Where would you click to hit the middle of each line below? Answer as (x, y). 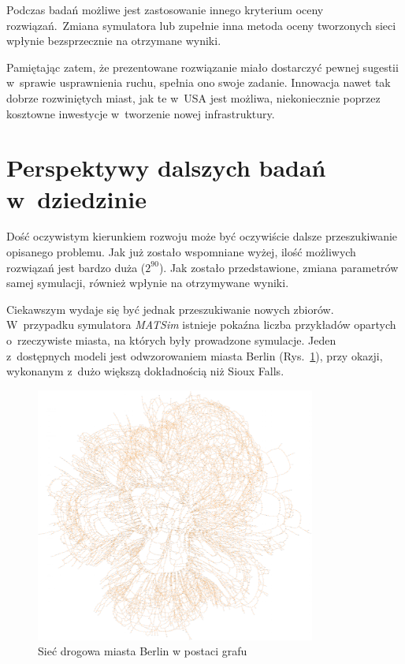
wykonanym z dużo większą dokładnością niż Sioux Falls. (145, 371)
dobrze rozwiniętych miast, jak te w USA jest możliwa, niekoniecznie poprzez (193, 97)
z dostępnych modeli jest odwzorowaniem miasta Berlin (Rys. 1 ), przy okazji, (195, 355)
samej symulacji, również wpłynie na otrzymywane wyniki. (148, 283)
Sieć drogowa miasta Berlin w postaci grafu (143, 651)
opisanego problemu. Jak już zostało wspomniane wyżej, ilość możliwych (181, 252)
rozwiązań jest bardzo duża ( (76, 267)
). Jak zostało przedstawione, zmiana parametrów (279, 267)
